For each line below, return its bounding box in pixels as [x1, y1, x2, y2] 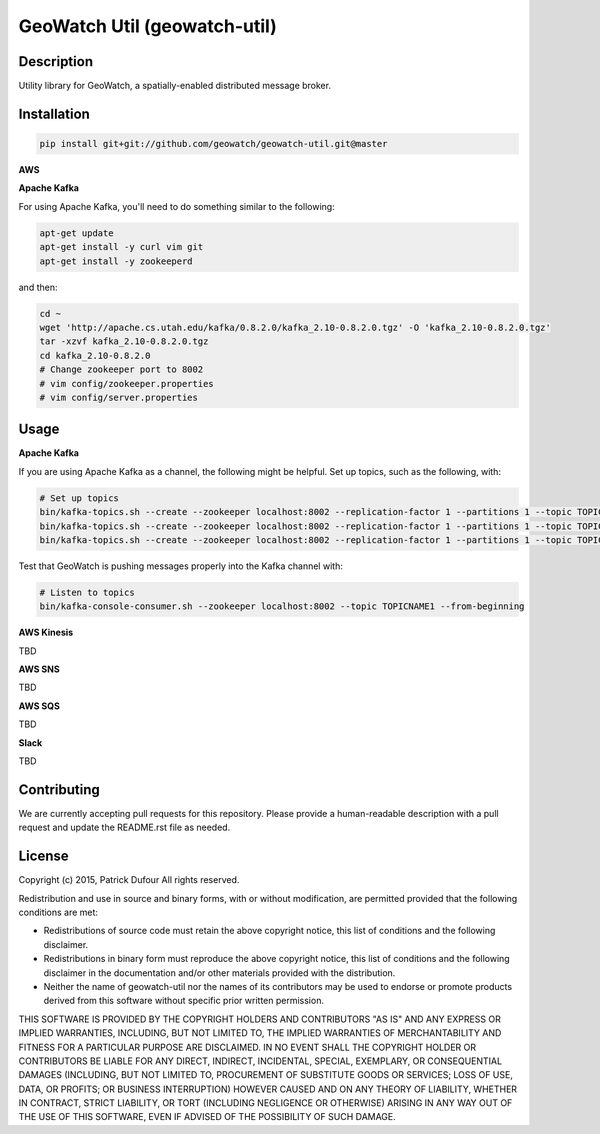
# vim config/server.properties [39, 391, 199, 403]
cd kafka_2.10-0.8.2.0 [39, 350, 151, 361]
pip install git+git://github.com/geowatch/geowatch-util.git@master [39, 138, 388, 150]
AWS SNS [18, 663, 60, 675]
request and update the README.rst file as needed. [18, 821, 231, 834]
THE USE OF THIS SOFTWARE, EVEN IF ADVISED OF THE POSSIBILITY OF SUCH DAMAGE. [18, 1111, 397, 1123]
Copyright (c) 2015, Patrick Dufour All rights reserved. [18, 874, 240, 886]
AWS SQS [18, 700, 60, 712]
